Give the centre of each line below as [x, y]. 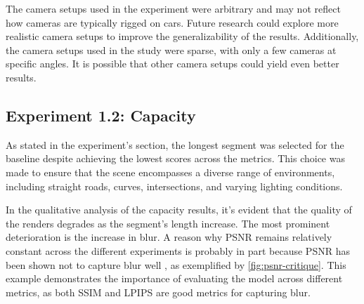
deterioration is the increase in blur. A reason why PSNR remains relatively [169, 237]
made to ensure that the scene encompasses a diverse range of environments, [170, 172]
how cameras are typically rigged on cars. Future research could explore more [172, 22]
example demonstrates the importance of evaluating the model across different [174, 278]
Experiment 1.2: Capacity [101, 115]
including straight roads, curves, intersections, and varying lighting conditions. [174, 186]
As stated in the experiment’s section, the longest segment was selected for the [175, 144]
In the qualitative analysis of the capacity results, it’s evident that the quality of [179, 210]
